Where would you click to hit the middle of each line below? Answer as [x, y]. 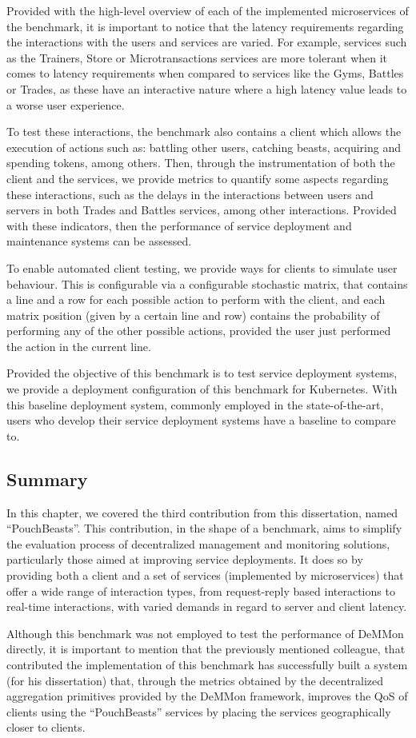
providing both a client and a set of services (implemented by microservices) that [205, 575]
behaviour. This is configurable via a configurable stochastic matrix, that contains [207, 283]
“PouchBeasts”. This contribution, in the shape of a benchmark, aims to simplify [204, 528]
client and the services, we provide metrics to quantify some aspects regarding [198, 178]
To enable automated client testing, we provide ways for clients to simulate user [202, 267]
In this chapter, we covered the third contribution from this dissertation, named [202, 512]
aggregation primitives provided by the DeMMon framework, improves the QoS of [207, 696]
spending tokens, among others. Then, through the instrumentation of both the [201, 163]
